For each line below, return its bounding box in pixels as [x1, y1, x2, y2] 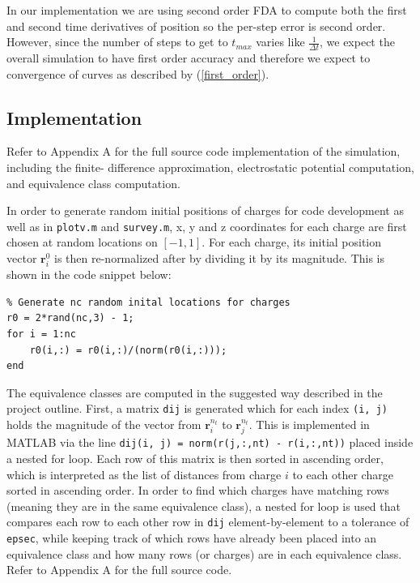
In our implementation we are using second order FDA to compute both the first [6, 2, 407, 18]
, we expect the [320, 33, 395, 50]
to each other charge [292, 465, 393, 482]
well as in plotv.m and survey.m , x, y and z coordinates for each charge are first [6, 217, 407, 234]
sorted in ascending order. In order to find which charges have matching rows [6, 482, 389, 499]
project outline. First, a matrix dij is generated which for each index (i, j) [6, 400, 388, 417]
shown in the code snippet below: [6, 266, 172, 283]
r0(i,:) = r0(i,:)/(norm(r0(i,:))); [29, 344, 227, 356]
